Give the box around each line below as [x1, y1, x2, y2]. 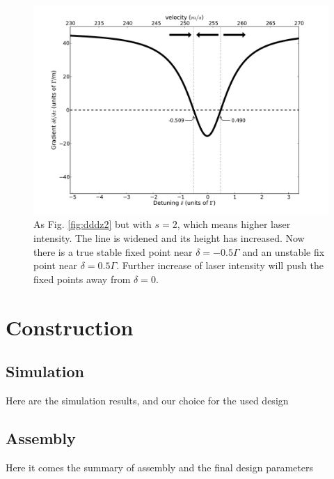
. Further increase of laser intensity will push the [116, 258, 324, 273]
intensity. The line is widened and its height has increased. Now [33, 230, 305, 245]
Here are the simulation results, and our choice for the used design [6, 393, 289, 407]
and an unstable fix [242, 244, 325, 259]
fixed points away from [33, 271, 131, 286]
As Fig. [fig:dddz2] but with [33, 217, 152, 231]
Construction [6, 312, 134, 341]
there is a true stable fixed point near [33, 244, 193, 259]
